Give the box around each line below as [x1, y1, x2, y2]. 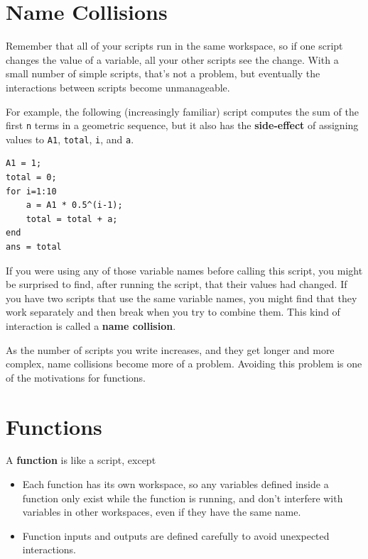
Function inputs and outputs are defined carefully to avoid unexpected [22, 528, 330, 543]
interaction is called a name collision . [6, 318, 176, 333]
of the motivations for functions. [6, 370, 146, 384]
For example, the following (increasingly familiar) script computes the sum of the [6, 104, 359, 118]
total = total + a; [26, 214, 118, 224]
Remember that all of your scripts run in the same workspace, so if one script [6, 38, 343, 53]
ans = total [6, 241, 62, 252]
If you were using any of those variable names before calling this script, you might [6, 262, 363, 277]
